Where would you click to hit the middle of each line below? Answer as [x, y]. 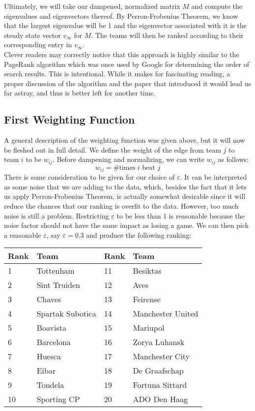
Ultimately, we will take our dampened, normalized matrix [92, 6]
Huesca [49, 356]
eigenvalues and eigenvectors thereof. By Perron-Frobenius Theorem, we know [121, 16]
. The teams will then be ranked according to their [167, 35]
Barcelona [54, 342]
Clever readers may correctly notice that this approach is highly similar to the [122, 54]
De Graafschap [158, 371]
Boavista [52, 328]
